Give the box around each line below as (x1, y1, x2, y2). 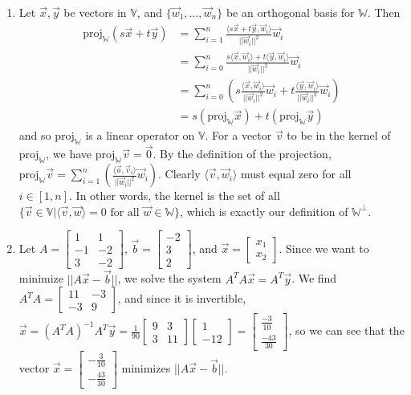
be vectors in (63, 4, 127, 20)
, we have (46, 145, 92, 162)
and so (18, 127, 51, 144)
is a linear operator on (85, 127, 195, 144)
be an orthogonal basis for (226, 4, 355, 20)
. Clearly (158, 165, 201, 182)
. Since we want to (279, 239, 369, 256)
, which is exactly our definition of (180, 202, 348, 219)
